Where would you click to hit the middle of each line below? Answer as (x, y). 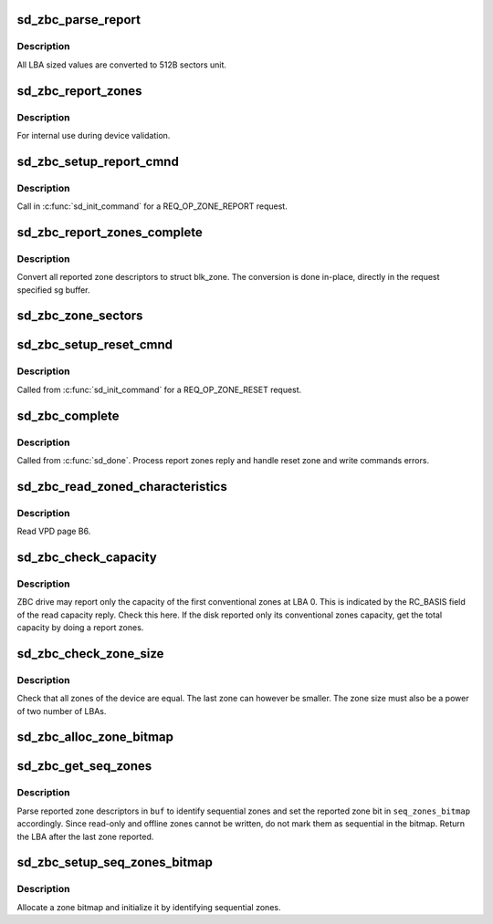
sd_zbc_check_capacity (87, 557)
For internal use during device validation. (94, 135)
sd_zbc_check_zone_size (90, 654)
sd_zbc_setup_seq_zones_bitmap (115, 862)
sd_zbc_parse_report (79, 20)
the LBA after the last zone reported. (85, 836)
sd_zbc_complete (68, 415)
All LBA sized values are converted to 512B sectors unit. (122, 65)
